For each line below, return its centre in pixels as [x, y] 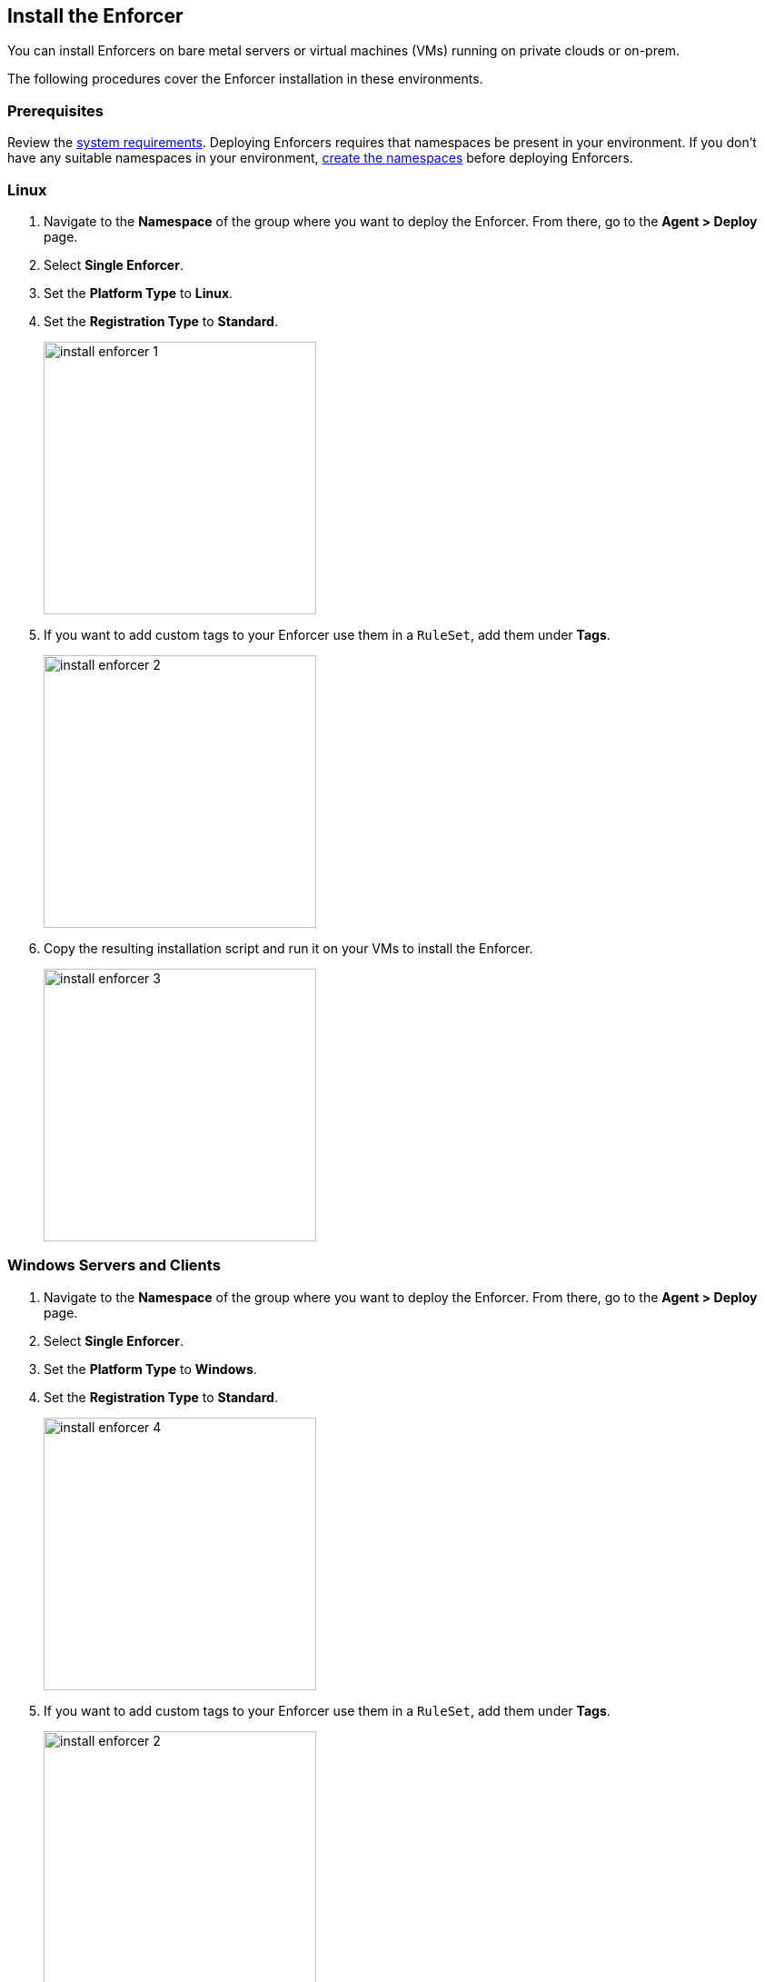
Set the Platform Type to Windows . [150, 1369]
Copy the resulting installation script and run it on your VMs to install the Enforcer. [288, 948]
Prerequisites [55, 110]
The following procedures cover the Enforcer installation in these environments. [245, 79]
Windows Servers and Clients [114, 1265]
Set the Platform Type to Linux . [139, 293]
